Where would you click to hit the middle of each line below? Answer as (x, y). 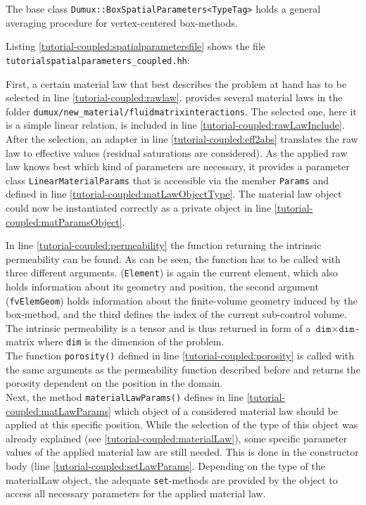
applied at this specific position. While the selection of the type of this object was (182, 424)
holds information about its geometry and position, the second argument (162, 286)
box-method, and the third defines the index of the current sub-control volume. (176, 314)
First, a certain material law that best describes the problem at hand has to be (176, 83)
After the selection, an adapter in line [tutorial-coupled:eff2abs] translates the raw (182, 138)
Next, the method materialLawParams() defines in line (125, 396)
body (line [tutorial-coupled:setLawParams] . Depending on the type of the (165, 465)
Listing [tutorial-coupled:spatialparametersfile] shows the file (136, 46)
